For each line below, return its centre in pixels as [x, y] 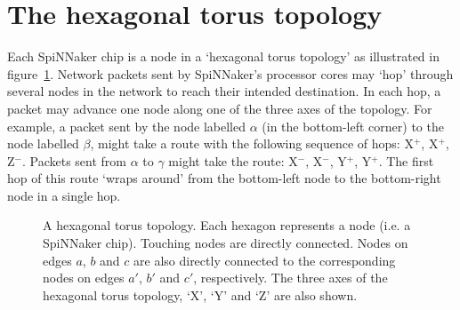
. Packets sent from [74, 160]
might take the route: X [233, 160]
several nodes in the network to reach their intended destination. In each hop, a [224, 91]
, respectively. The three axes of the [291, 278]
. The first [406, 160]
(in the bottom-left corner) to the [353, 126]
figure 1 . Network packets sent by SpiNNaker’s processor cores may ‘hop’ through [230, 73]
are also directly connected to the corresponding [265, 260]
